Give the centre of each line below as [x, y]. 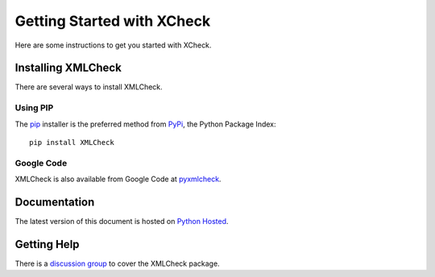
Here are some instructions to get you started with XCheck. [113, 45]
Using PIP [34, 108]
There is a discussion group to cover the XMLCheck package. [118, 263]
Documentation [55, 202]
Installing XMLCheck [68, 68]
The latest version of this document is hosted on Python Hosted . [122, 221]
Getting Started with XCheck [113, 21]
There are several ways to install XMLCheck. [89, 87]
